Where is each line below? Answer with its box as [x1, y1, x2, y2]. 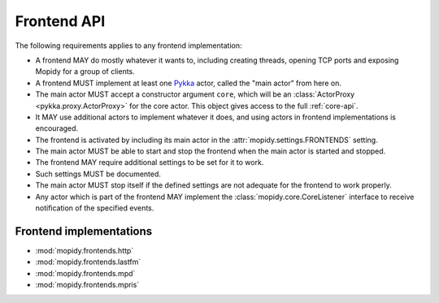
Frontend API [15, 12, 106, 30]
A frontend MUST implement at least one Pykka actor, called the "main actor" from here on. [35, 78, 341, 88]
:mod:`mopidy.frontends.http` [35, 245, 134, 255]
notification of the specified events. [35, 203, 154, 213]
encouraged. [35, 123, 79, 133]
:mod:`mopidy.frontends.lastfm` [35, 257, 141, 267]
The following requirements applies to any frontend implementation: [15, 41, 242, 50]
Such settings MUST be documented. [35, 169, 162, 179]
